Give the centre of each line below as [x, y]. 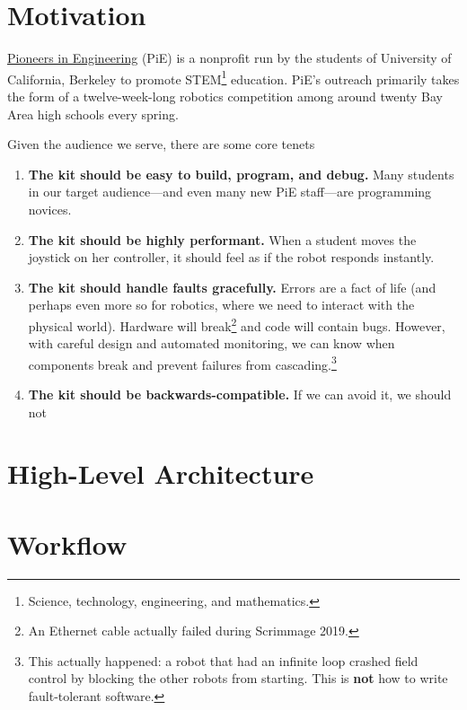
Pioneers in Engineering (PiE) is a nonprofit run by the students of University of [229, 58]
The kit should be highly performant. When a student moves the [222, 239]
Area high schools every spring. [93, 114]
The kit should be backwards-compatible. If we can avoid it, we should [240, 394]
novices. [50, 209]
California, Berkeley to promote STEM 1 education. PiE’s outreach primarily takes [233, 77]
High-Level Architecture [161, 473]
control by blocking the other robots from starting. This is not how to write [238, 678]
